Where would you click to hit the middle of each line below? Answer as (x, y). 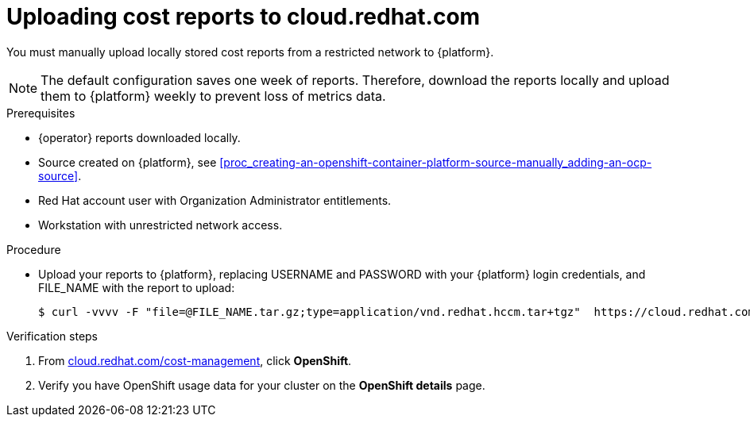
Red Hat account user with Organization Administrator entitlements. (215, 200)
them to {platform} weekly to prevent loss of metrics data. (213, 96)
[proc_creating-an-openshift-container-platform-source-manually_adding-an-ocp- (436, 162)
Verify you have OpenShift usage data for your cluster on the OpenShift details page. (262, 385)
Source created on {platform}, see (128, 162)
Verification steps (52, 336)
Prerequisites (41, 113)
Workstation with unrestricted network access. (160, 225)
